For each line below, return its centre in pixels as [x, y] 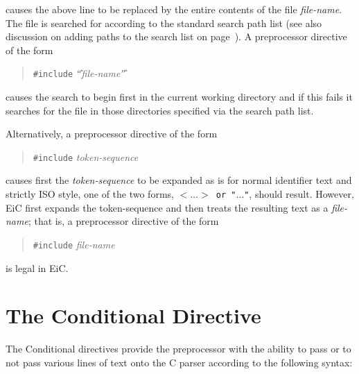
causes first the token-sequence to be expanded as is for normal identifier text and [179, 180]
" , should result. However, [299, 194]
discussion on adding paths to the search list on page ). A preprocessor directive [176, 36]
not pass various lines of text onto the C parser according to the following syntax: [179, 362]
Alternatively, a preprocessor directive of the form [112, 134]
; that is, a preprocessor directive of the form [123, 221]
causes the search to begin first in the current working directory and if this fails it [179, 97]
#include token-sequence [86, 156]
